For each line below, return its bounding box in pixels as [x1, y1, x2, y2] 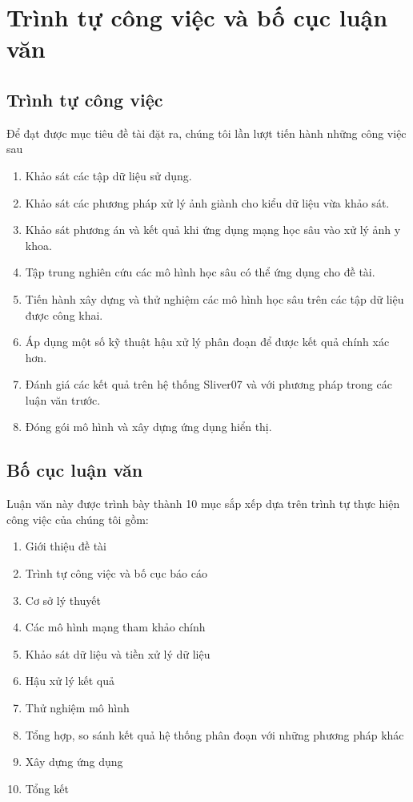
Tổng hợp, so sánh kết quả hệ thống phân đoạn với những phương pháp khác [25, 726, 404, 743]
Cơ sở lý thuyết [25, 591, 101, 608]
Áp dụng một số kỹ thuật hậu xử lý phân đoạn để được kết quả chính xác [25, 333, 390, 350]
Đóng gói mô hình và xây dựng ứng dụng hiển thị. [25, 418, 272, 435]
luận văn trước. [25, 391, 101, 408]
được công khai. [25, 306, 103, 323]
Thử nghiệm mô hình [25, 699, 130, 716]
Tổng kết [25, 780, 69, 796]
